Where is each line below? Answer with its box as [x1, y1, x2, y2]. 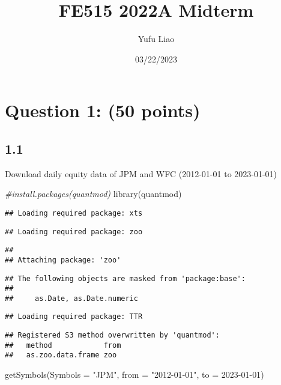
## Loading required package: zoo [5, 227, 143, 236]
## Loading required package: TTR [5, 312, 143, 321]
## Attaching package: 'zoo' [5, 255, 121, 264]
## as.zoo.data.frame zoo [5, 351, 117, 360]
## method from [5, 341, 121, 350]
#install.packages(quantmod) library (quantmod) [5, 187, 182, 200]
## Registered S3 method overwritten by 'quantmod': [5, 331, 220, 340]
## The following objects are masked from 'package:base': [5, 274, 246, 283]
